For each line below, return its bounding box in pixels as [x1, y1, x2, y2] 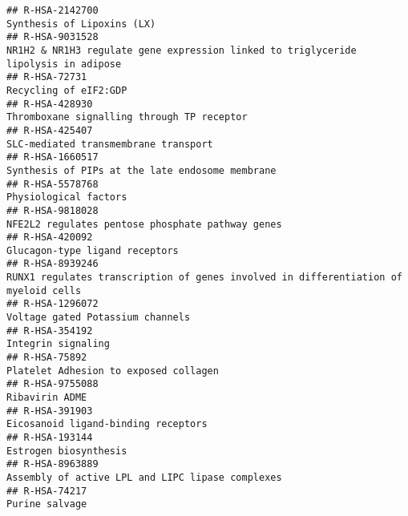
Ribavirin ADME [6, 392, 87, 404]
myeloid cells [6, 284, 82, 296]
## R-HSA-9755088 [6, 378, 99, 390]
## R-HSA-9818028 [6, 204, 99, 216]
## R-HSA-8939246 [6, 258, 99, 270]
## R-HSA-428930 [6, 98, 93, 110]
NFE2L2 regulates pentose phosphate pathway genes [6, 218, 282, 230]
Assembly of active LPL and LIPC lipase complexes [6, 471, 282, 483]
